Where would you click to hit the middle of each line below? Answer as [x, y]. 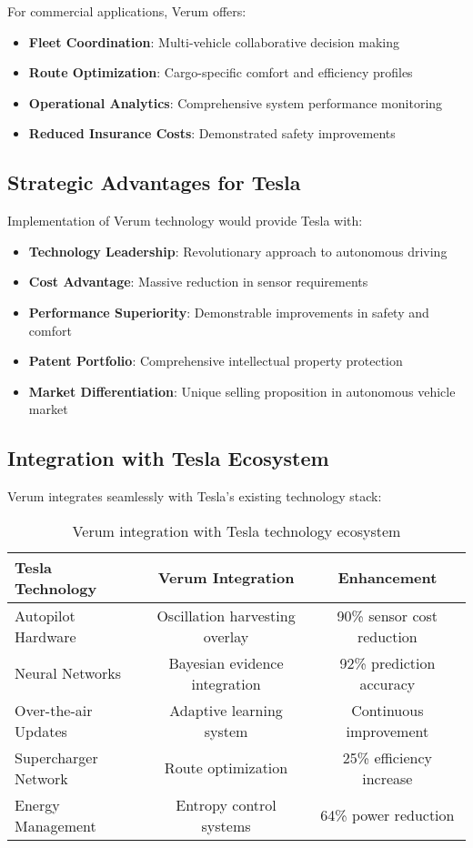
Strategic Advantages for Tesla [154, 182]
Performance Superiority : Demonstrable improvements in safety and [229, 312]
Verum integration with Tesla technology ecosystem [236, 530]
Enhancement [387, 578]
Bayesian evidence [226, 662]
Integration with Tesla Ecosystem [168, 458]
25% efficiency [387, 757]
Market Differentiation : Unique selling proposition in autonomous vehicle [242, 391]
